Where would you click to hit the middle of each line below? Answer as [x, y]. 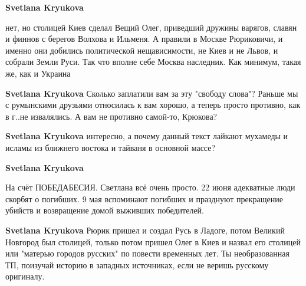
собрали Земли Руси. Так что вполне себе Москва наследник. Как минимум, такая [153, 62]
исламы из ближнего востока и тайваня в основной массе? [111, 147]
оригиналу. [25, 276]
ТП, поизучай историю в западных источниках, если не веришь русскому [137, 264]
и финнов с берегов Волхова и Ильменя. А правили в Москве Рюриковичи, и [144, 39]
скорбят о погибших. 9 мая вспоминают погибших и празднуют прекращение [144, 198]
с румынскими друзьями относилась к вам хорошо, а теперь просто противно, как [153, 105]
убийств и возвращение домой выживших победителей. [105, 210]
